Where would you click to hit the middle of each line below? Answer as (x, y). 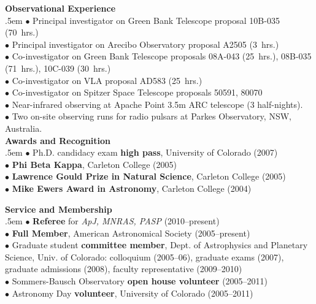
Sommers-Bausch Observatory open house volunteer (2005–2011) (140, 281)
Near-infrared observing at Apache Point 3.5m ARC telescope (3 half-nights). (157, 104)
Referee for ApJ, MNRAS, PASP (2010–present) (126, 221)
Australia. (24, 128)
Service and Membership (59, 209)
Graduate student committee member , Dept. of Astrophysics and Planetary (160, 245)
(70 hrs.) (22, 32)
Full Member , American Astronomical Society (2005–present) (131, 233)
